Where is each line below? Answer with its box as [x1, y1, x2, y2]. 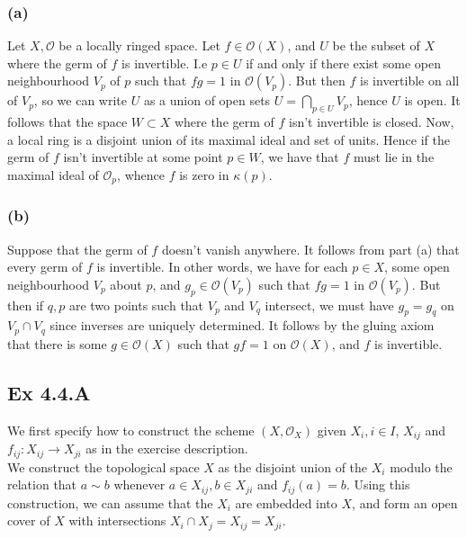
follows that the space [7, 112, 128, 131]
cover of [7, 511, 50, 530]
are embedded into [235, 493, 337, 512]
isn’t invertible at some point [63, 148, 223, 166]
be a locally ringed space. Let [58, 36, 220, 55]
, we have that [260, 148, 339, 166]
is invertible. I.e [121, 53, 208, 72]
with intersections [68, 511, 166, 530]
